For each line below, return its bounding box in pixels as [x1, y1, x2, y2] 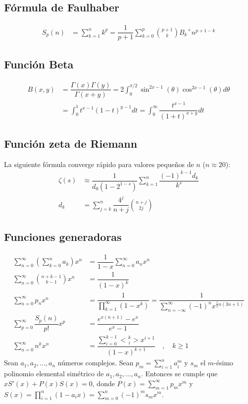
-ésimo [214, 357, 234, 368]
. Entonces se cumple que [141, 368, 218, 379]
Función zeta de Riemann [4, 135, 138, 151]
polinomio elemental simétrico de [4, 368, 104, 379]
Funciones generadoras [4, 229, 122, 244]
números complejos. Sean [57, 357, 134, 368]
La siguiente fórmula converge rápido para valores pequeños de [4, 159, 194, 169]
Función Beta [4, 56, 74, 71]
